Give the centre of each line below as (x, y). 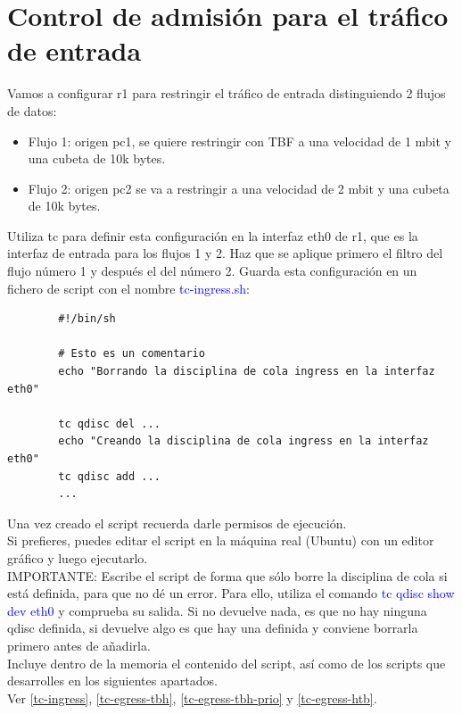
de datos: (32, 110)
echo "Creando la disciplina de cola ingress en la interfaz (243, 441)
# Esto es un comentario (132, 354)
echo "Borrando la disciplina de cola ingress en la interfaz (247, 372)
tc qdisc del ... (109, 423)
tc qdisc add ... (109, 476)
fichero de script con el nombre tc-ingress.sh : (128, 288)
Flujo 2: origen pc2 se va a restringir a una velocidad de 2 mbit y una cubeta (239, 188)
